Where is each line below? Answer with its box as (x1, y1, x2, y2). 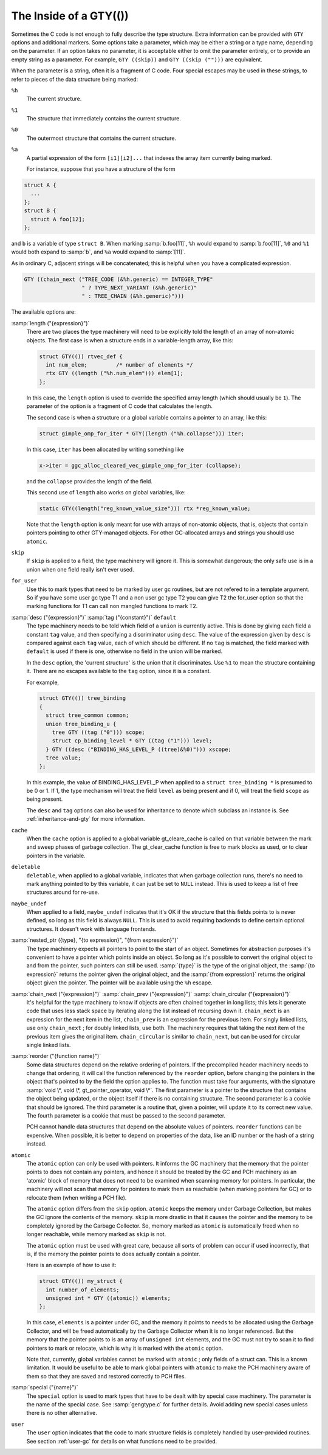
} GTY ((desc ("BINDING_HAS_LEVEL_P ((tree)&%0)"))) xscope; (46, 745, 232, 753)
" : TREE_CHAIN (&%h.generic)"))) (81, 292, 185, 300)
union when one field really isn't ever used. (26, 565, 134, 573)
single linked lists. (26, 1041, 71, 1048)
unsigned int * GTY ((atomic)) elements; (46, 1295, 171, 1302)
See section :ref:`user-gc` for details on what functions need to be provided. (26, 1437, 217, 1445)
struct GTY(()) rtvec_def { (39, 353, 123, 360)
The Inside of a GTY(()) (11, 9, 129, 22)
